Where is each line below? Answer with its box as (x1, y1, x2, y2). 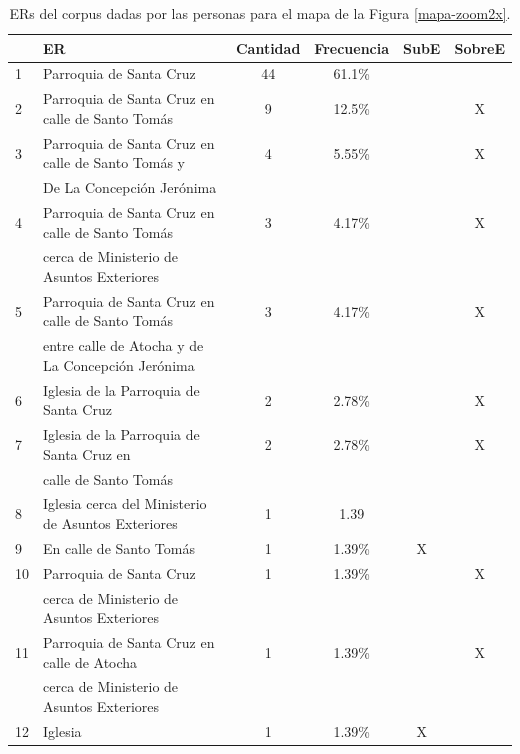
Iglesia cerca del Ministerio (43, 493, 207, 514)
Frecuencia (314, 37, 390, 58)
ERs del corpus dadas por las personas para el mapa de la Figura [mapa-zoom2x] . (9, 3, 511, 23)
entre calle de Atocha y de (43, 335, 204, 356)
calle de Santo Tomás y (43, 152, 186, 173)
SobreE (454, 37, 505, 58)
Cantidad (235, 37, 301, 58)
